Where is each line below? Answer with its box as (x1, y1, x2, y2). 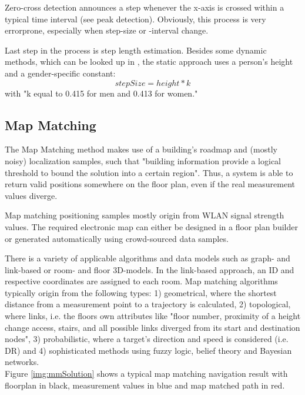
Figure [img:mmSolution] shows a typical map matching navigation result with (5, 367, 288, 380)
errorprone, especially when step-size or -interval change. (5, 24, 209, 36)
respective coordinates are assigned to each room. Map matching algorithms (5, 275, 278, 287)
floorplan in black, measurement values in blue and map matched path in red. (5, 379, 285, 391)
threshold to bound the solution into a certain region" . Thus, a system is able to (5, 166, 293, 178)
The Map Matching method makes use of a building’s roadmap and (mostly (5, 143, 277, 155)
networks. (5, 356, 39, 368)
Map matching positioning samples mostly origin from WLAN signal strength (5, 209, 284, 221)
